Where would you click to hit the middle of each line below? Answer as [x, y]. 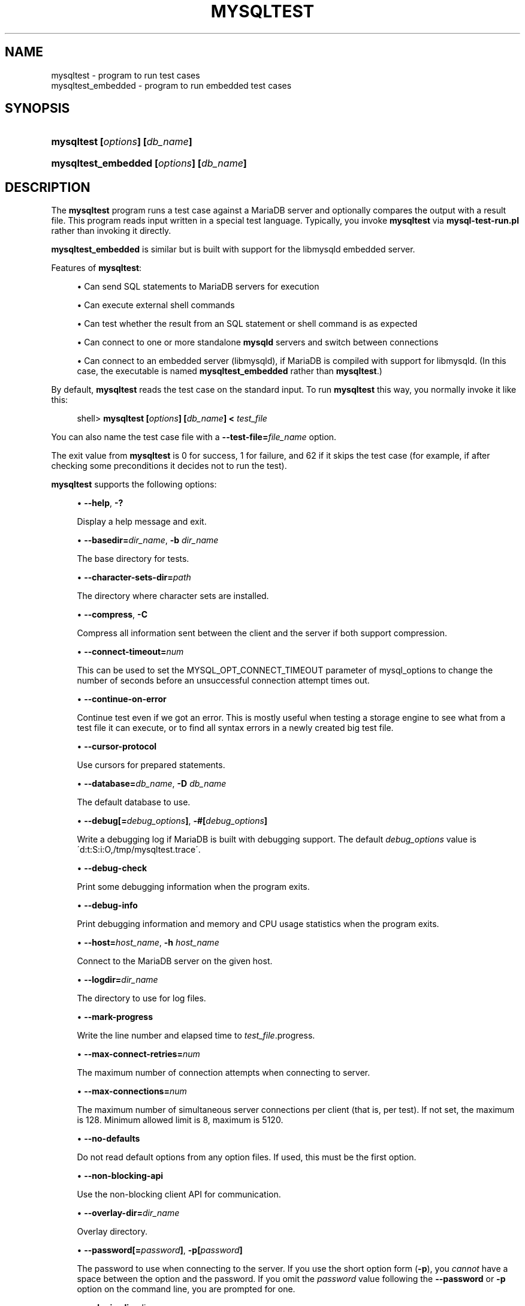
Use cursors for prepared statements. [151, 765]
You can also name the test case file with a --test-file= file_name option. [194, 437]
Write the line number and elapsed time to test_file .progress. [196, 1036]
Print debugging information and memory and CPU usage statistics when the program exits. [258, 924]
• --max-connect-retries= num [138, 1054]
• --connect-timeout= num [130, 652]
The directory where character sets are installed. [173, 596]
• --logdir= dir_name [117, 980]
